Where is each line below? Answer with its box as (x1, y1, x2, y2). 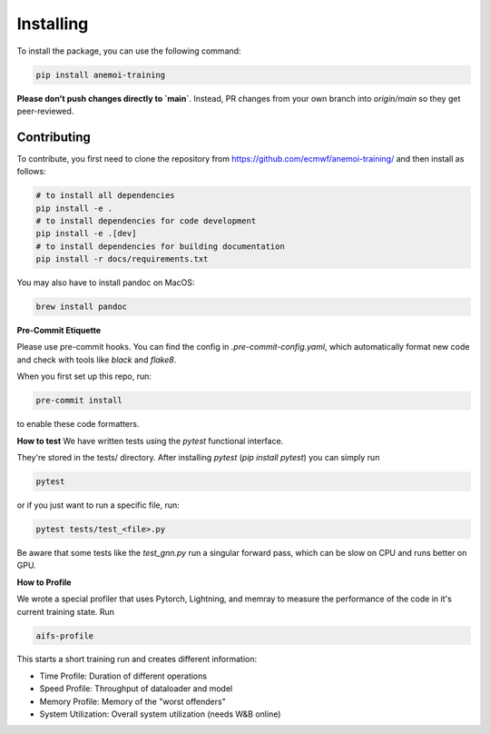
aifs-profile (35, 630, 94, 640)
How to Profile (16, 577, 72, 588)
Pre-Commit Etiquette (16, 325, 102, 336)
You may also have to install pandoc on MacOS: (16, 277, 195, 288)
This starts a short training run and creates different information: (16, 654, 258, 665)
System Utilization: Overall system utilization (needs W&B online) (39, 709, 281, 719)
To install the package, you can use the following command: (16, 45, 241, 56)
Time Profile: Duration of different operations (39, 670, 208, 681)
